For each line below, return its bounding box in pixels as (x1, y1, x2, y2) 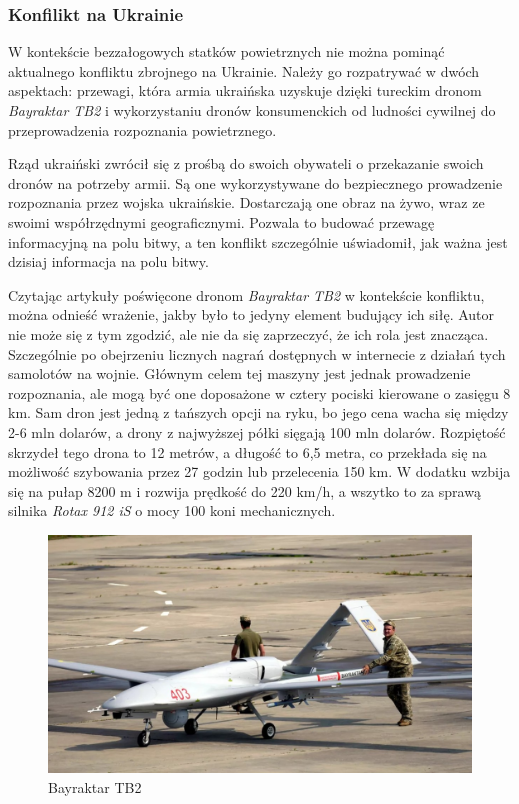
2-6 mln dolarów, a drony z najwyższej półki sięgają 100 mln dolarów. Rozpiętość (8, 421, 506, 442)
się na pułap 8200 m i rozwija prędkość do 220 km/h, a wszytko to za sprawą (8, 480, 481, 501)
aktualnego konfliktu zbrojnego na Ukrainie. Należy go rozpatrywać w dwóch (8, 60, 480, 81)
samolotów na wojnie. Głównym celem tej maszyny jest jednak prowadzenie (8, 363, 471, 384)
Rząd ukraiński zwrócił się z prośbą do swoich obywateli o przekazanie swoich (8, 153, 484, 174)
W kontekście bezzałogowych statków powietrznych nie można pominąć (8, 41, 445, 62)
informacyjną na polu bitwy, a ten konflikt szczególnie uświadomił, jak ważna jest (8, 231, 508, 252)
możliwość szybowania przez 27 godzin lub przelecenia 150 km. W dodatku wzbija (8, 461, 511, 482)
